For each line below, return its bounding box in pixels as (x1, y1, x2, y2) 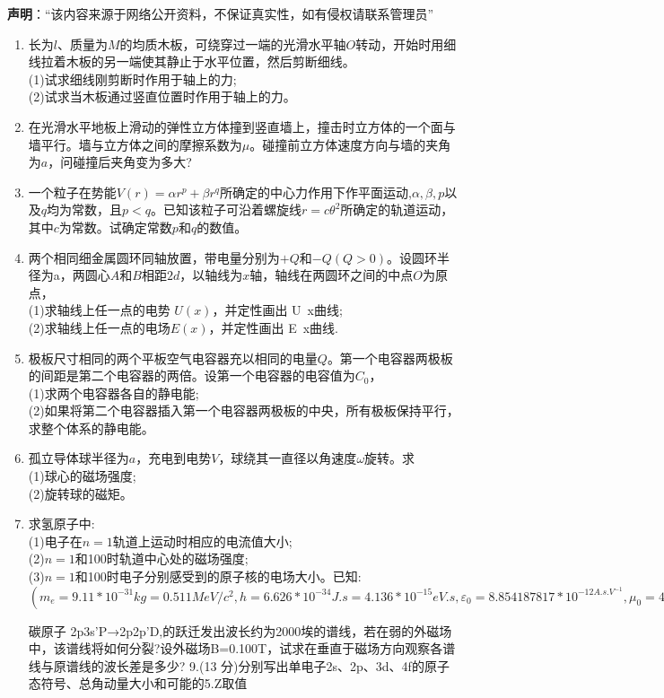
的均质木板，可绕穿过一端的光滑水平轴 (119, 34, 346, 53)
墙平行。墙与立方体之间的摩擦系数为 (28, 135, 242, 153)
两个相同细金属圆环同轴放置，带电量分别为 (28, 248, 280, 266)
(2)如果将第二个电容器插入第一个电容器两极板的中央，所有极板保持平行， (28, 401, 459, 420)
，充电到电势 (135, 449, 212, 467)
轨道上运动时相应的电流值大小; (112, 531, 293, 550)
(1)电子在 (28, 531, 83, 550)
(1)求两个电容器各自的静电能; (28, 383, 199, 402)
